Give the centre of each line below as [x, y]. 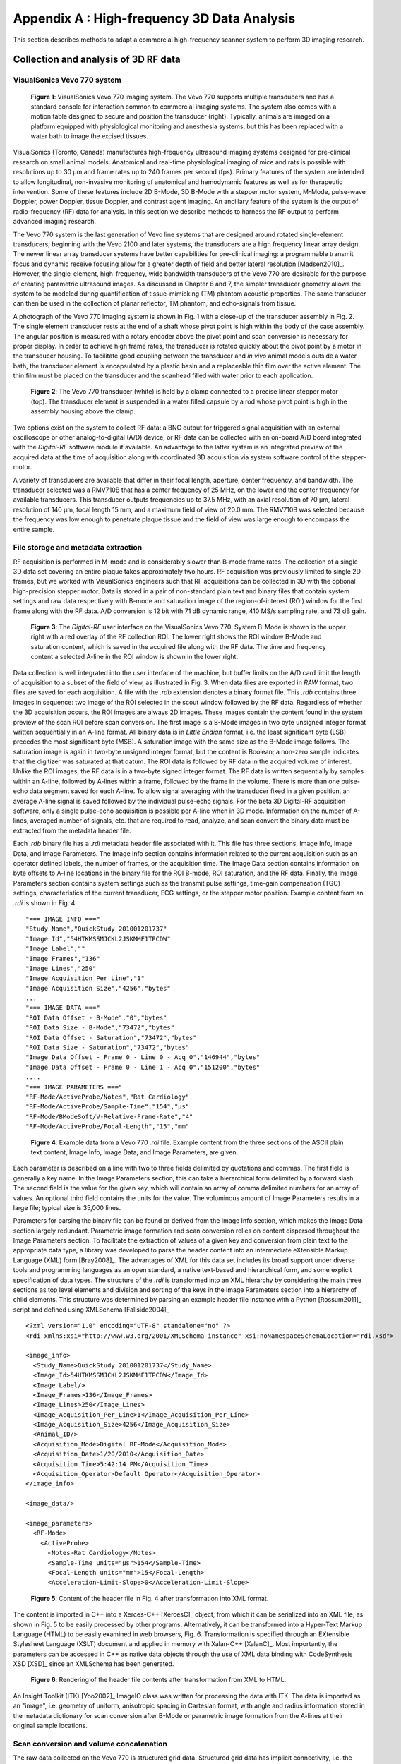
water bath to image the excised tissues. [89, 136]
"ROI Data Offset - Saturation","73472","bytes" [111, 1038]
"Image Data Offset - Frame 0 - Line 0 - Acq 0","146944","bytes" [143, 1057]
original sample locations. [50, 1726]
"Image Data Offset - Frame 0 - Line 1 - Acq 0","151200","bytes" [143, 1067]
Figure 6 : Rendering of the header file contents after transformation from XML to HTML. [158, 1680]
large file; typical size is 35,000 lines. [67, 1207]
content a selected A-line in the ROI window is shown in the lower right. [134, 657]
